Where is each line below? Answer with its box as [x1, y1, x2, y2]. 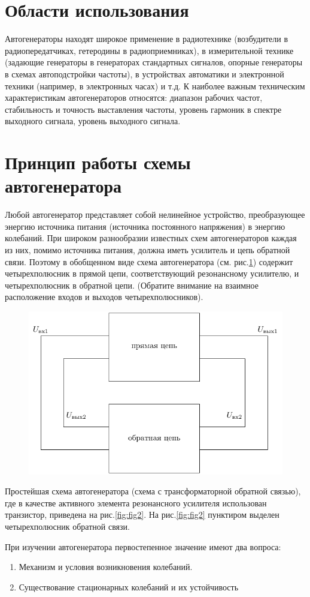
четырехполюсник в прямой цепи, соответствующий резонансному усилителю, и [5, 267, 299, 280]
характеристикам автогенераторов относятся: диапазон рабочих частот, [5, 91, 263, 104]
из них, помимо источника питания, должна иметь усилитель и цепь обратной [5, 243, 290, 256]
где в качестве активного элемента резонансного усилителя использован [5, 496, 267, 509]
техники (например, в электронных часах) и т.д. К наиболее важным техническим [5, 79, 305, 92]
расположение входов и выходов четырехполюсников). [5, 290, 203, 303]
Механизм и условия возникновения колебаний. [19, 560, 193, 573]
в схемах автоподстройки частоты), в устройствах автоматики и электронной [5, 67, 284, 80]
